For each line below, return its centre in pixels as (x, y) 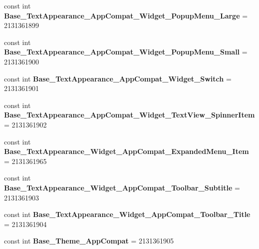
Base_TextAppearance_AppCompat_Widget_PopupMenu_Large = (126, 15)
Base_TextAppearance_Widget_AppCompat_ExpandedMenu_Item (127, 151)
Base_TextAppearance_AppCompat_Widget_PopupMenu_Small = (126, 52)
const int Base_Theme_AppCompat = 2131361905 (89, 241)
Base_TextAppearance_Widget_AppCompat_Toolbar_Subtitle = (122, 187)
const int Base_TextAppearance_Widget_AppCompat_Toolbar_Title (127, 214)
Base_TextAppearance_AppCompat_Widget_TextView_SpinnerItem (129, 115)
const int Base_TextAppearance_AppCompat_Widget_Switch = (118, 78)
